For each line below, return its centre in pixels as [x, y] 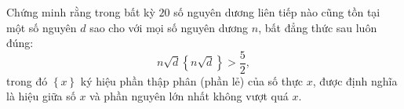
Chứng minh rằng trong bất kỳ [81, 12]
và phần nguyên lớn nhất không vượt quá [189, 96]
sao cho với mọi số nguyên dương [169, 27]
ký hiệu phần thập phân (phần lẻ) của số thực [191, 80]
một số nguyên [42, 27]
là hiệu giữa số [41, 96]
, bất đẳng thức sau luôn [318, 27]
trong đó [27, 80]
